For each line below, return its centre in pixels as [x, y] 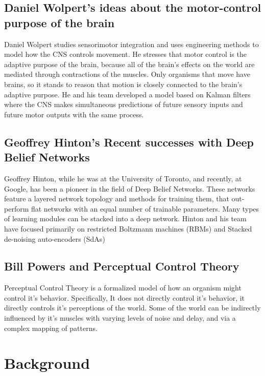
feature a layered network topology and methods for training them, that [117, 199]
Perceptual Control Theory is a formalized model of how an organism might [123, 288]
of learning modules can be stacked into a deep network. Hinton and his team [125, 218]
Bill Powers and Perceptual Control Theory [122, 266]
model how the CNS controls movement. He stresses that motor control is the [125, 54]
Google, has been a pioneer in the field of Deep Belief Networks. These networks [130, 188]
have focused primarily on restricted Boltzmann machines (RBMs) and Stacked [128, 228]
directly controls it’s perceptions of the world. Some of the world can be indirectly [132, 308]
